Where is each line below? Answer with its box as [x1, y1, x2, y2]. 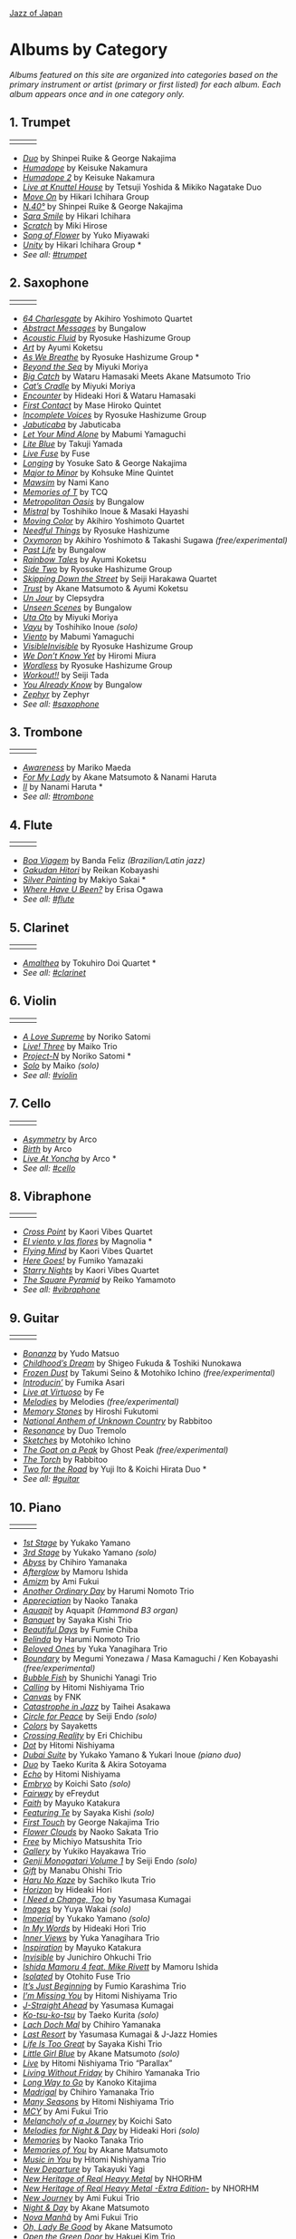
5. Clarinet [9, 920, 70, 935]
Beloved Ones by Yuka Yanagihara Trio [22, 1643, 168, 1654]
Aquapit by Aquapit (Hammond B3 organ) [22, 1605, 178, 1616]
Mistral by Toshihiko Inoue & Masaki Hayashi [22, 505, 189, 516]
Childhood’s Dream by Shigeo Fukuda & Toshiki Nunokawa [22, 1358, 242, 1368]
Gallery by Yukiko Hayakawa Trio [22, 1845, 147, 1857]
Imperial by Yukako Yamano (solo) [22, 1913, 151, 1924]
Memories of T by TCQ [22, 486, 109, 497]
